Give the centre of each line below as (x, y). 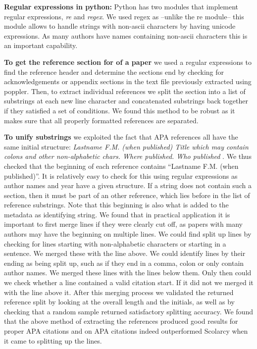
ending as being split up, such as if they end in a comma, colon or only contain (124, 263)
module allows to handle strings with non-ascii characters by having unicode (120, 26)
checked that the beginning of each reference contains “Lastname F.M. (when (121, 166)
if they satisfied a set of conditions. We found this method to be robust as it (120, 110)
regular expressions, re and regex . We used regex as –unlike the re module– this (124, 16)
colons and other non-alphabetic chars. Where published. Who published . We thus (128, 156)
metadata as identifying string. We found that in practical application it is (117, 214)
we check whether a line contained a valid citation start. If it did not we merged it (129, 282)
